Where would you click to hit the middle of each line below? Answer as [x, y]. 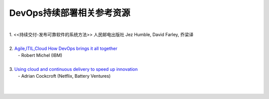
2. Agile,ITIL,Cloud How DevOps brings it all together [63, 48]
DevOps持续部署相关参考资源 [70, 13]
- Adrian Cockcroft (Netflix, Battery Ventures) [65, 76]
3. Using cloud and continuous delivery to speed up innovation [73, 69]
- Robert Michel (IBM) [40, 55]
